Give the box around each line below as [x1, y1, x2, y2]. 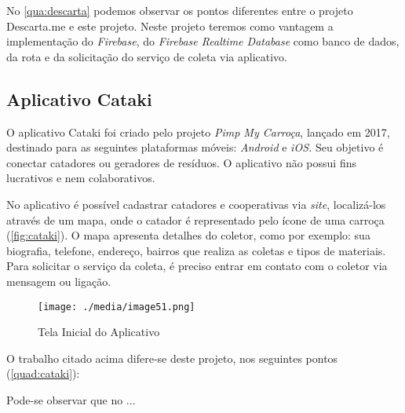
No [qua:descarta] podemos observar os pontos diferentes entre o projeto [6, 2, 353, 18]
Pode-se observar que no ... [6, 391, 136, 408]
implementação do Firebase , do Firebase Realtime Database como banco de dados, [6, 33, 400, 49]
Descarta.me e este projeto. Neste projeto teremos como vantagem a [6, 17, 334, 34]
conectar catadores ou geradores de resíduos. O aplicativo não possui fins [6, 154, 356, 170]
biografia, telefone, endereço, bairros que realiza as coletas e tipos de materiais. [6, 242, 386, 258]
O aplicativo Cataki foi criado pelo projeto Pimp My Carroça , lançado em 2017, [6, 123, 390, 140]
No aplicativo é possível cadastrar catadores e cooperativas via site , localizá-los [6, 196, 386, 212]
